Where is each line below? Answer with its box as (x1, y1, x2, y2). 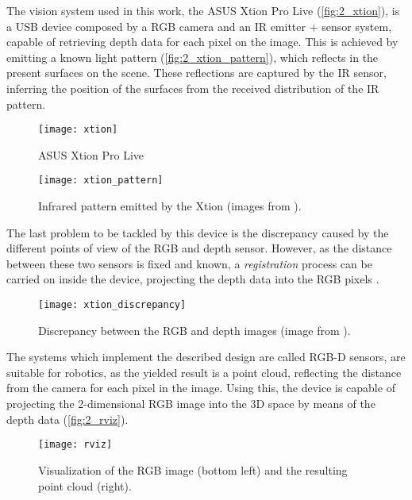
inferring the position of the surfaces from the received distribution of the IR (6, 79, 379, 96)
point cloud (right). (38, 477, 132, 494)
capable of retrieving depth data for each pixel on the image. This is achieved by (6, 33, 399, 50)
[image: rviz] (38, 439, 113, 451)
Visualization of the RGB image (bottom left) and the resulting (38, 461, 348, 478)
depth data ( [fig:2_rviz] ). (6, 410, 129, 427)
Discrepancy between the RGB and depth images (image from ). (38, 321, 351, 338)
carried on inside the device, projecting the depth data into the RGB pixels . (6, 271, 379, 287)
